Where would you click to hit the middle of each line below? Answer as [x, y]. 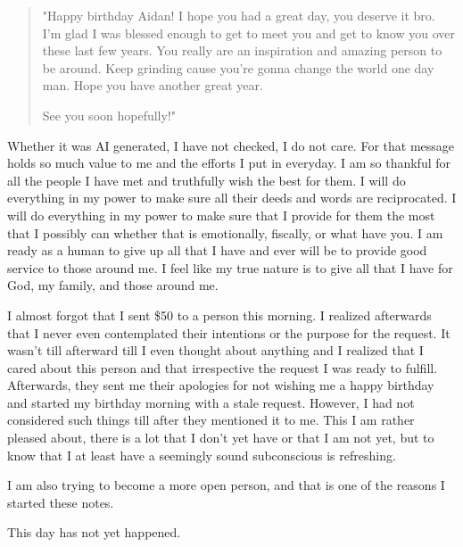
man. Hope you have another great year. [153, 85]
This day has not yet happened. [94, 532]
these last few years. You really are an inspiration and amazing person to [242, 50]
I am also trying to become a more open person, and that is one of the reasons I [226, 485]
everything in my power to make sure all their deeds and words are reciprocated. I [232, 198]
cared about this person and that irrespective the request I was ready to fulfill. [223, 367]
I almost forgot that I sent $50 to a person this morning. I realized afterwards [219, 315]
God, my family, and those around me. [113, 285]
